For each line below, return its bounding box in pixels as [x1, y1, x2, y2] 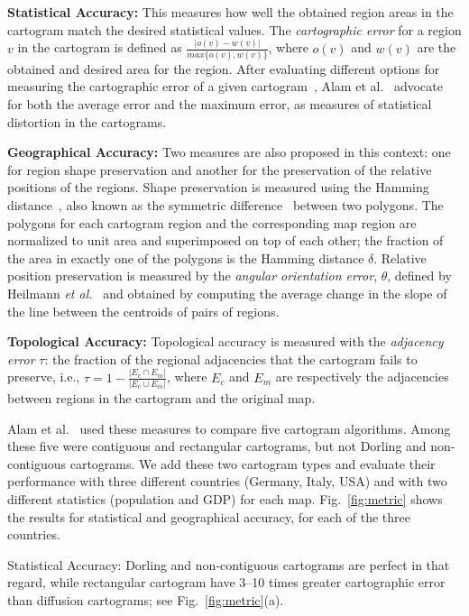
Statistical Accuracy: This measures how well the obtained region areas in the [7, 3, 454, 21]
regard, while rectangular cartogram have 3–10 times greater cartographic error [7, 573, 446, 592]
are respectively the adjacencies [275, 367, 449, 386]
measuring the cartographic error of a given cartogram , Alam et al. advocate [7, 77, 443, 96]
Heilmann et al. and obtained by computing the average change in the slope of [7, 284, 447, 302]
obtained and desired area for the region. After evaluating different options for [7, 59, 440, 78]
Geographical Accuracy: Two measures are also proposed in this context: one [7, 143, 451, 161]
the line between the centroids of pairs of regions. [7, 301, 280, 320]
